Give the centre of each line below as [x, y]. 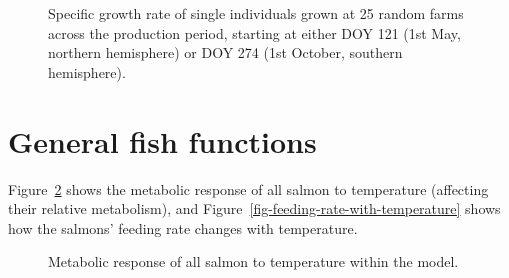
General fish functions [162, 140]
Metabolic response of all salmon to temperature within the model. [253, 261]
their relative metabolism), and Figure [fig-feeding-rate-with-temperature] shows [254, 208]
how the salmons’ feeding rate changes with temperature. [183, 227]
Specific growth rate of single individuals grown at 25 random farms [256, 13]
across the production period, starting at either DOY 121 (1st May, [254, 32]
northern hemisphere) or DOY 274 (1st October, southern [225, 52]
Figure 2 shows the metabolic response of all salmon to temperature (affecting [248, 188]
